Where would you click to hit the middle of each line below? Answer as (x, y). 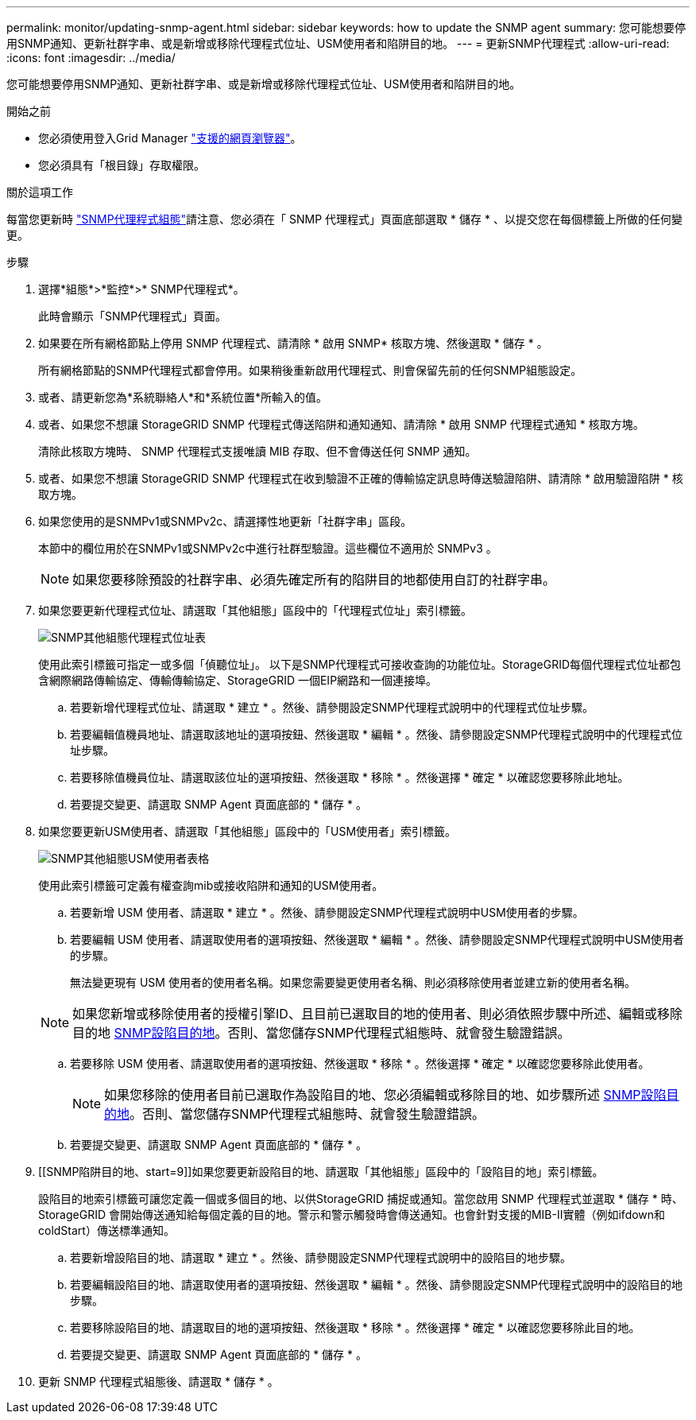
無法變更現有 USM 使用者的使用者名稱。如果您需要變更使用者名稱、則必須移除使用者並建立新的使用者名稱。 (353, 982)
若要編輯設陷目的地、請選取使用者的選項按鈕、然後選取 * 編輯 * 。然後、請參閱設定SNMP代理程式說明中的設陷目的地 (376, 1284)
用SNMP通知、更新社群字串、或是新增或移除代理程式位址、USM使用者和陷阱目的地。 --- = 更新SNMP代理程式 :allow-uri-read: (338, 43)
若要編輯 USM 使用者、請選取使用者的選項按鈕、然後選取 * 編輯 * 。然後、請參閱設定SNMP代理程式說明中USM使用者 (377, 939)
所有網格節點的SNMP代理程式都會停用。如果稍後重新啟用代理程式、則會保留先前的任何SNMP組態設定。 (310, 370)
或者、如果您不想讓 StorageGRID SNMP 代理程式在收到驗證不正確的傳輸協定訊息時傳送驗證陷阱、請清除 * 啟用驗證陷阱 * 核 (361, 478)
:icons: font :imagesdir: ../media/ (91, 58)
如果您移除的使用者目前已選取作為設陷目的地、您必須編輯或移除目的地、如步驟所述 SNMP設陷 (385, 1095)
